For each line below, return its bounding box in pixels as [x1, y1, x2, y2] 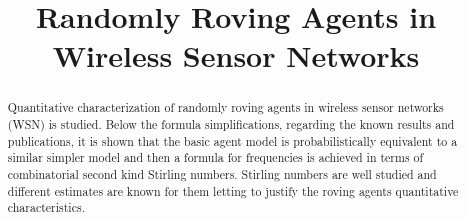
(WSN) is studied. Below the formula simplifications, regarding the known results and [7, 116, 455, 133]
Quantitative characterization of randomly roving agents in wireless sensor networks [7, 99, 444, 116]
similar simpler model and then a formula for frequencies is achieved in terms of [7, 149, 424, 166]
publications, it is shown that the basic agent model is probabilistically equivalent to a [7, 132, 458, 149]
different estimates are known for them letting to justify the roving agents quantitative [7, 182, 459, 199]
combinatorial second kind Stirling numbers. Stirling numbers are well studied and [7, 165, 437, 182]
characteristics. [7, 199, 85, 216]
